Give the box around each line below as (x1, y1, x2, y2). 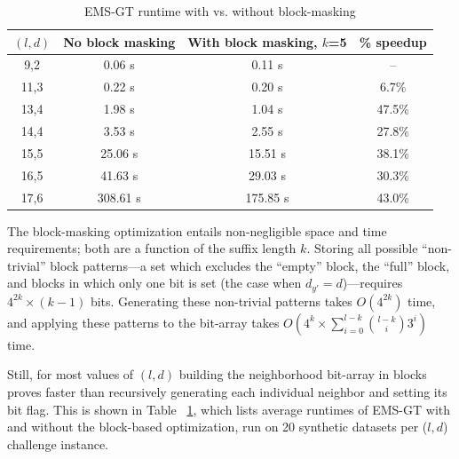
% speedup (359, 32, 427, 51)
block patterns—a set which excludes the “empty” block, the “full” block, (50, 256, 450, 274)
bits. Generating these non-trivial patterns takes (90, 291, 352, 310)
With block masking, (187, 32, 318, 51)
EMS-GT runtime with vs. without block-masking (83, 2, 356, 20)
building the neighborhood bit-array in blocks (178, 365, 427, 384)
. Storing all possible (306, 239, 418, 257)
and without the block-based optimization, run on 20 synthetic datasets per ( (7, 417, 428, 436)
